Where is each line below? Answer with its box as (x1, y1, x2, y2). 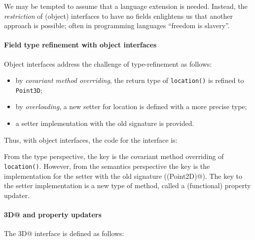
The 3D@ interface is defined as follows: (4, 228, 124, 239)
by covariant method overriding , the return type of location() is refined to (15, 75, 244, 85)
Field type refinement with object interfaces (4, 40, 157, 50)
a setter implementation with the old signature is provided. (15, 118, 194, 128)
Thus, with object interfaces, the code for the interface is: (4, 134, 178, 145)
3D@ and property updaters (4, 209, 102, 219)
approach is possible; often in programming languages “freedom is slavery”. (4, 20, 230, 31)
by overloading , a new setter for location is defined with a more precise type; (15, 101, 247, 112)
